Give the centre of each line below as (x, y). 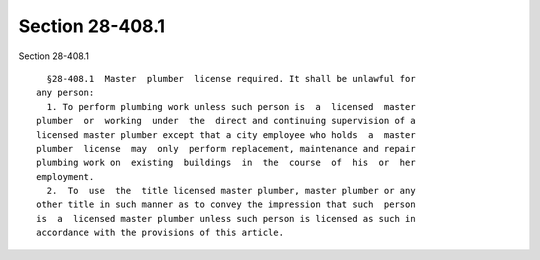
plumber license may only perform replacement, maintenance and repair (226, 148)
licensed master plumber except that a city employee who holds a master (226, 134)
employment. (65, 176)
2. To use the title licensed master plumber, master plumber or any (231, 191)
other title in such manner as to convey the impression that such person (226, 204)
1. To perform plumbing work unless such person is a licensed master (231, 106)
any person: (65, 93)
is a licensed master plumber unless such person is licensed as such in (226, 218)
